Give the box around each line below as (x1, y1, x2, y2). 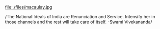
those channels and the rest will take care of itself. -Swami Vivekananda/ (5, 19, 152, 25)
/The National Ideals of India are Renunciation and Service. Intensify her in (5, 14, 156, 19)
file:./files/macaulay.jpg (5, 4, 53, 10)
